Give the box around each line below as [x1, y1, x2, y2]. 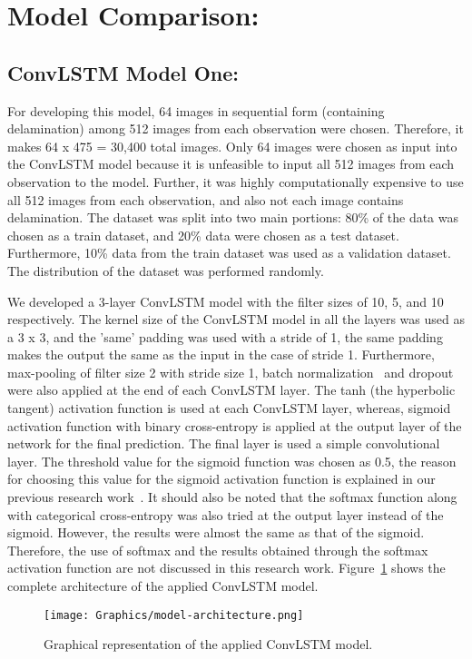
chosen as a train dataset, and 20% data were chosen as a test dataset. [7, 225, 399, 244]
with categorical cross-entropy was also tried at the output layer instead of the [7, 505, 444, 524]
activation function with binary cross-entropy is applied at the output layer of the [7, 416, 462, 435]
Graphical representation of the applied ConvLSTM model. [44, 634, 373, 654]
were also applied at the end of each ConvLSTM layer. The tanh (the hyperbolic [7, 380, 456, 399]
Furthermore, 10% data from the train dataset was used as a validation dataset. [7, 243, 451, 262]
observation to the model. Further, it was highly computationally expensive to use [7, 172, 464, 191]
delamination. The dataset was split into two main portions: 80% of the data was [7, 208, 459, 227]
